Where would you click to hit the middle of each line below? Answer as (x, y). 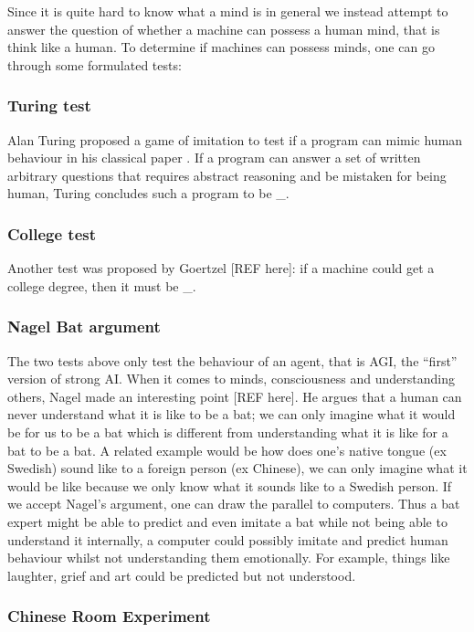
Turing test (49, 105)
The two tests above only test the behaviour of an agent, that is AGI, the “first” (232, 360)
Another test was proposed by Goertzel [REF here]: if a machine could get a (221, 268)
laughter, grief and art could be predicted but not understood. (182, 575)
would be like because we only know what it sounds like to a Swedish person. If (230, 485)
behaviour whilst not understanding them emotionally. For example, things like (229, 558)
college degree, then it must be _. (102, 285)
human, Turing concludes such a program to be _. (148, 193)
